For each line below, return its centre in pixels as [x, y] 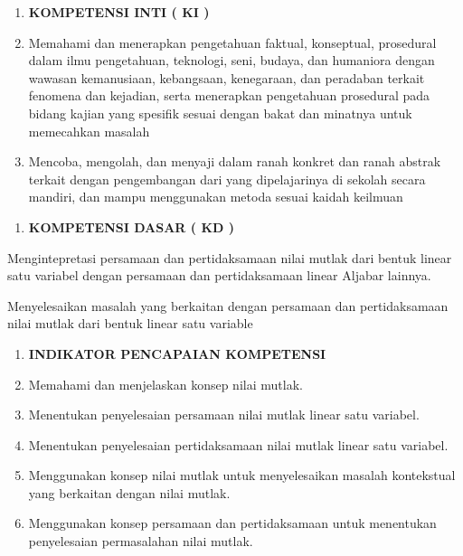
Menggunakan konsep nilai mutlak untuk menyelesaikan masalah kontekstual [242, 475]
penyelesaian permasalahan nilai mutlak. [141, 541]
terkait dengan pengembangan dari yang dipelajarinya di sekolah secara [227, 179]
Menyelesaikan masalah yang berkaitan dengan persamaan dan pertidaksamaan [228, 305]
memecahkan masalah [89, 131]
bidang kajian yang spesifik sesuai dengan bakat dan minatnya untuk [220, 113]
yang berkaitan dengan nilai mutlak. [129, 492]
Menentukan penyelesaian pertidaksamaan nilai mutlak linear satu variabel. [238, 444]
